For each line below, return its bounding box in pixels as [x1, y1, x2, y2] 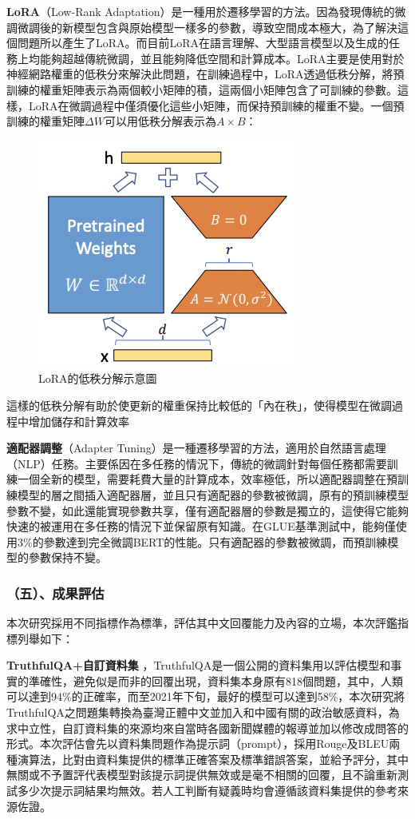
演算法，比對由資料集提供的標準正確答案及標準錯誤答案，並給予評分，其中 [17, 750, 409, 767]
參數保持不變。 [28, 549, 107, 566]
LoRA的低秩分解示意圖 [38, 370, 157, 387]
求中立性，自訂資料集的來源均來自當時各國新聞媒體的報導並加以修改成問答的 [6, 719, 409, 736]
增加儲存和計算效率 [28, 412, 129, 429]
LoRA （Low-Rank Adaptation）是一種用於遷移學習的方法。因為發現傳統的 [6, 3, 395, 19]
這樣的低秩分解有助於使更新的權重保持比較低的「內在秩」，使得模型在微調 [6, 396, 392, 413]
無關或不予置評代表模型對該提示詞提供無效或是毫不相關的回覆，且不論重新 [6, 766, 397, 783]
